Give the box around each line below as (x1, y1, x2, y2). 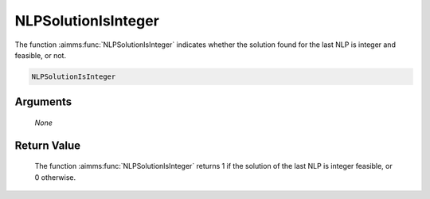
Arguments (14, 96, 72, 109)
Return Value (14, 139, 81, 152)
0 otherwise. (34, 172, 76, 182)
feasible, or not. (14, 50, 67, 60)
